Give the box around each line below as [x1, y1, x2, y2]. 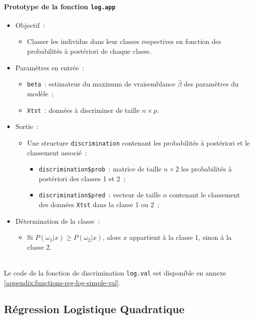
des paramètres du [184, 79, 239, 89]
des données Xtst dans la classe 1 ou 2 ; [39, 199, 160, 210]
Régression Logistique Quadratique [4, 301, 185, 316]
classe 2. [27, 241, 52, 252]
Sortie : [15, 121, 39, 131]
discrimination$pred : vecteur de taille [39, 190, 161, 200]
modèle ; [27, 88, 54, 99]
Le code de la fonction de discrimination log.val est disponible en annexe [4, 268, 227, 278]
